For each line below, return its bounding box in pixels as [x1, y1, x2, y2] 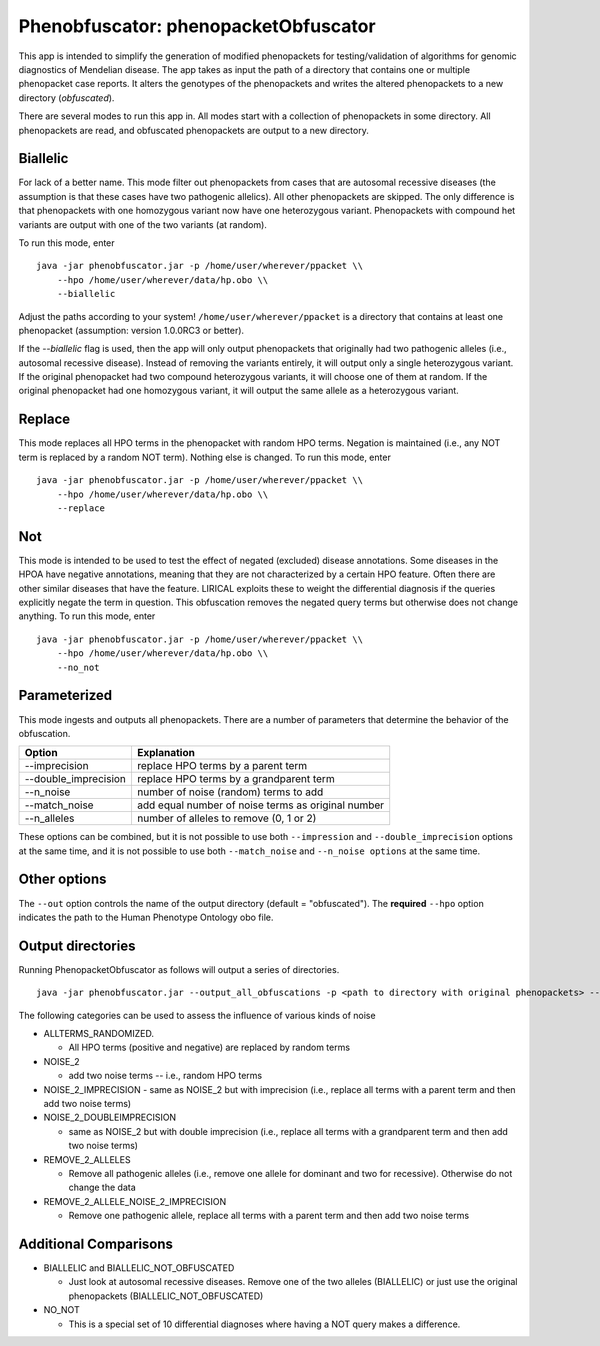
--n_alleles [24, 811, 75, 825]
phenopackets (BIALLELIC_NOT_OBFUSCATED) [68, 1290, 264, 1302]
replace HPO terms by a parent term [136, 759, 308, 773]
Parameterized [18, 687, 113, 704]
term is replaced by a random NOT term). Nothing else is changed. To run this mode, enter [18, 451, 392, 463]
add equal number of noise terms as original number [136, 798, 385, 812]
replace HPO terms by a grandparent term [136, 772, 335, 786]
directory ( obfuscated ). [18, 91, 115, 104]
